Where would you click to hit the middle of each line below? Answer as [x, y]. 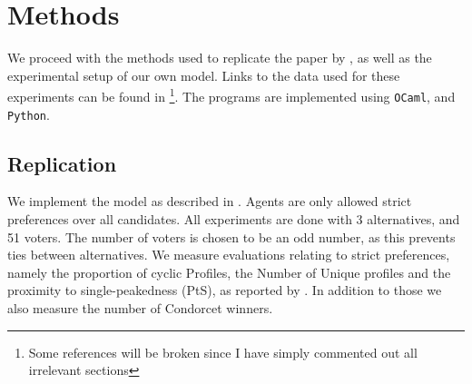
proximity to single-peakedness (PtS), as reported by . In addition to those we [225, 290]
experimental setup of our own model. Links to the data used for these [204, 75]
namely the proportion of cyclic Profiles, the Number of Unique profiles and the [229, 272]
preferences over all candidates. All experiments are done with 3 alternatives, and [234, 219]
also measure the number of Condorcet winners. [140, 308]
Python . [29, 114]
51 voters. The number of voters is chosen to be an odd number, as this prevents [231, 236]
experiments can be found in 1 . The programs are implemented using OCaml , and [231, 95]
